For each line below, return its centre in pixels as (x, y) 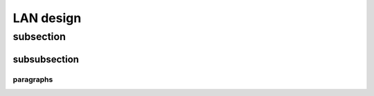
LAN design (47, 18)
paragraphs (33, 79)
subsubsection (46, 59)
